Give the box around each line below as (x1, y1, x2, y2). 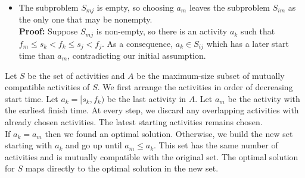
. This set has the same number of (154, 139, 278, 151)
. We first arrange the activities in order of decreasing (97, 81, 293, 93)
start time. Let (5, 92, 58, 104)
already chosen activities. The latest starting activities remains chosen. (5, 115, 263, 128)
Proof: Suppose (18, 25, 78, 37)
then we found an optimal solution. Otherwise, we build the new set (45, 127, 293, 139)
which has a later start (206, 37, 289, 49)
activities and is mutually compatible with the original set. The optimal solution (5, 150, 298, 163)
